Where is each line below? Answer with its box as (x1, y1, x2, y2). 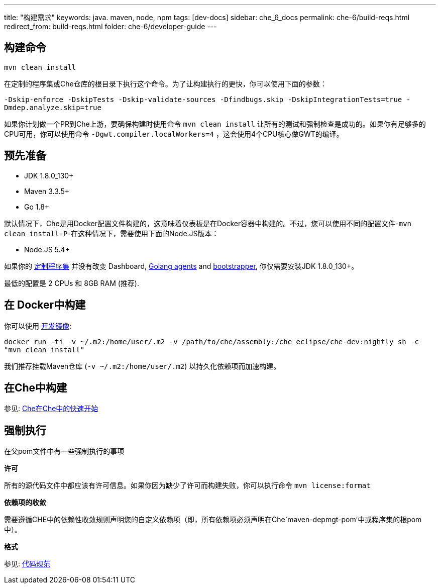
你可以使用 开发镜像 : (4, 321, 71, 330)
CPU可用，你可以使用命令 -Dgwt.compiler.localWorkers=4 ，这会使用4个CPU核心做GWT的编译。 (4, 129, 344, 138)
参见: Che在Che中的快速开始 (4, 404, 98, 413)
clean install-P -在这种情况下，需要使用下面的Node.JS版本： (4, 229, 219, 238)
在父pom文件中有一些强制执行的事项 (4, 447, 125, 456)
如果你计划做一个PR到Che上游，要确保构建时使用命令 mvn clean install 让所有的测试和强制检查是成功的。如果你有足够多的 (4, 119, 426, 128)
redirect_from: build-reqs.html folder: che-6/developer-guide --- (4, 22, 217, 31)
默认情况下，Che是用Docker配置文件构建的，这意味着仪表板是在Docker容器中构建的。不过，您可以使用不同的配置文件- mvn (4, 219, 411, 228)
